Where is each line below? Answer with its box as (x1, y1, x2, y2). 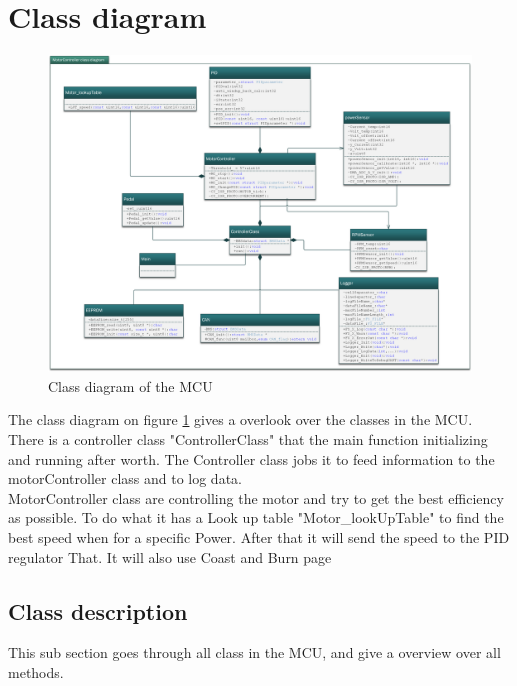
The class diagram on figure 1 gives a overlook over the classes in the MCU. (8, 409, 473, 430)
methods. (8, 662, 64, 683)
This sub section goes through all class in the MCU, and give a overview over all (8, 642, 501, 663)
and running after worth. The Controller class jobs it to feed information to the (8, 448, 495, 469)
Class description (8, 595, 188, 626)
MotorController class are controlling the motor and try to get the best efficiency (8, 487, 504, 508)
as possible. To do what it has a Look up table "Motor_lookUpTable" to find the (8, 507, 504, 528)
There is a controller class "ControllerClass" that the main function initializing (8, 429, 488, 450)
